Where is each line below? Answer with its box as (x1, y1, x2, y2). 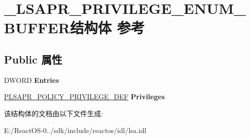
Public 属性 (4, 51, 62, 67)
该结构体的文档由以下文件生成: (4, 108, 103, 118)
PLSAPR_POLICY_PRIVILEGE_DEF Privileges (4, 91, 165, 102)
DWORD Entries (4, 74, 59, 85)
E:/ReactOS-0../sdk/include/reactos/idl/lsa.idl (4, 125, 147, 135)
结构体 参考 (70, 17, 145, 38)
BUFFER (4, 17, 70, 38)
